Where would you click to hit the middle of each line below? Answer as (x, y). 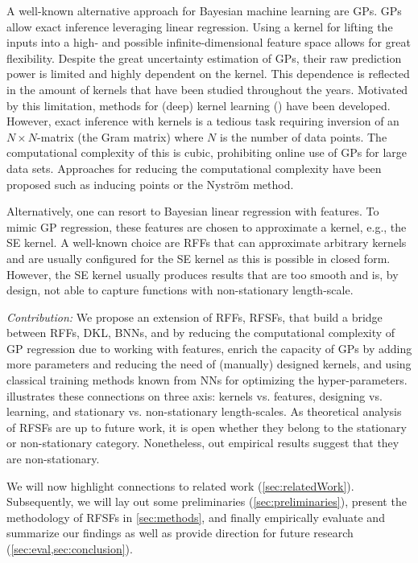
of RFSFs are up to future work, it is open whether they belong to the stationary (207, 427)
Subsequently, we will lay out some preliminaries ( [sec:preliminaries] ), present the (207, 501)
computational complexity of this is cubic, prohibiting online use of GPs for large (207, 152)
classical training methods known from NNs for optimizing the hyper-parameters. (207, 380)
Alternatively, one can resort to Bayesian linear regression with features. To (193, 211)
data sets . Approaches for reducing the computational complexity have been (194, 168)
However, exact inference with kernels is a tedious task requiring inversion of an (203, 121)
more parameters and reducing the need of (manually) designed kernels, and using (209, 364)
